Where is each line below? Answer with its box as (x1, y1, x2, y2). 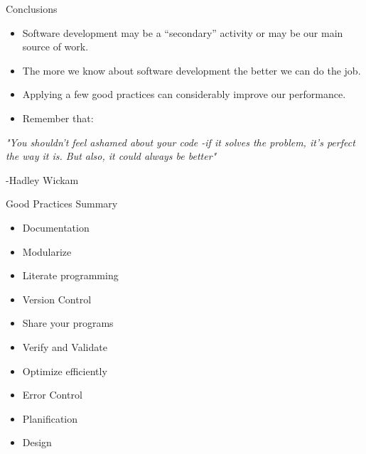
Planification (22, 411, 78, 426)
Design (22, 435, 52, 450)
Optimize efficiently (22, 363, 107, 378)
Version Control (22, 291, 92, 306)
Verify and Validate (22, 339, 107, 354)
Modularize (22, 244, 72, 259)
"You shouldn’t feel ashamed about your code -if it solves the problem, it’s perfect (6, 134, 355, 149)
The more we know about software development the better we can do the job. (22, 63, 361, 77)
